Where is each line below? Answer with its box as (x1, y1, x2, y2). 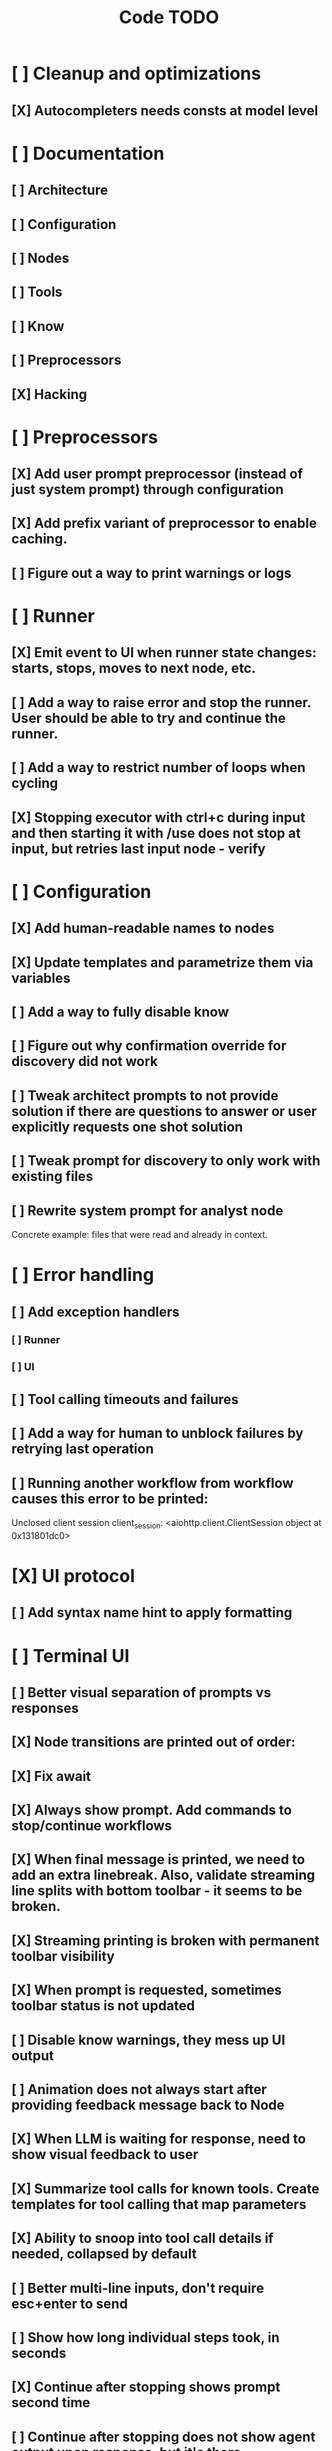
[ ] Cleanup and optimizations (11, 62, 262, 85)
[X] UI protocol (11, 1564, 136, 1587)
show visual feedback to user (11, 2146, 199, 2163)
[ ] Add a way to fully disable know (11, 1003, 229, 1020)
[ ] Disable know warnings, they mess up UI (11, 2031, 286, 2048)
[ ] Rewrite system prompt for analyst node (11, 1202, 284, 1219)
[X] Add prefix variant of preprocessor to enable (11, 515, 318, 532)
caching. (11, 531, 68, 548)
